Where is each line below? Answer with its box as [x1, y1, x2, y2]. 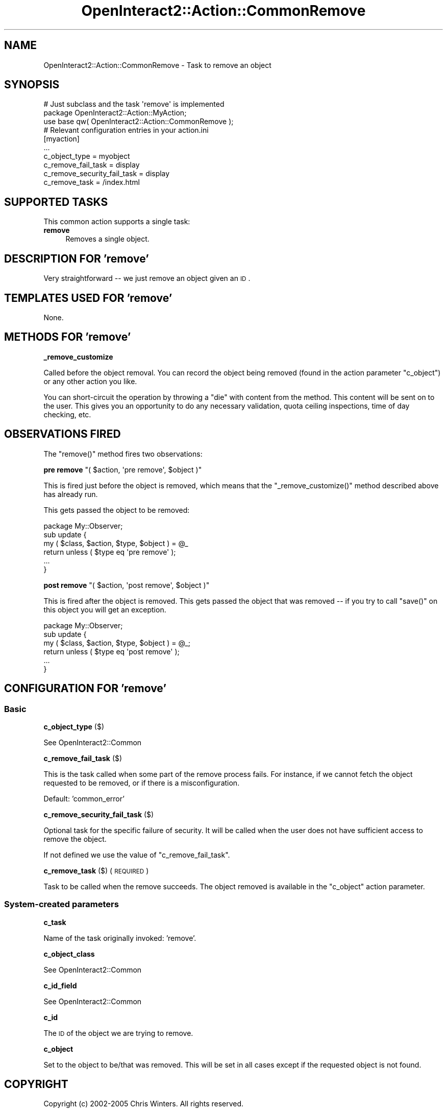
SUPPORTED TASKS [4, 195, 108, 208]
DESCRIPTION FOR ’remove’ [4, 252, 149, 265]
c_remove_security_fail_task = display [43, 169, 170, 178]
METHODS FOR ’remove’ [4, 330, 131, 344]
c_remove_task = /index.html [43, 178, 140, 187]
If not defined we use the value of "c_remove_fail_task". [43, 850, 230, 859]
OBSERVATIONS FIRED [4, 428, 121, 441]
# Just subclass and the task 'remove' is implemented [43, 100, 225, 109]
